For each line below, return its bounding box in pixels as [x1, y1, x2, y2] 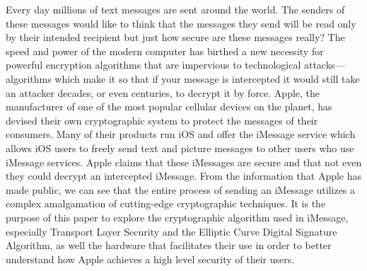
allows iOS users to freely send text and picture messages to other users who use [6, 140, 354, 155]
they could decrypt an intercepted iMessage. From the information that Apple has [6, 168, 362, 183]
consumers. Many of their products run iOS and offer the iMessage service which [6, 127, 356, 142]
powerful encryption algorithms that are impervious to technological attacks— [6, 57, 345, 72]
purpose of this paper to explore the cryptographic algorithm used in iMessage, [6, 209, 349, 224]
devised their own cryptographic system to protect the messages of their [6, 113, 318, 127]
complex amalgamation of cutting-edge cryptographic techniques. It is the [6, 196, 326, 211]
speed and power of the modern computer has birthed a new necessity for [6, 43, 324, 58]
